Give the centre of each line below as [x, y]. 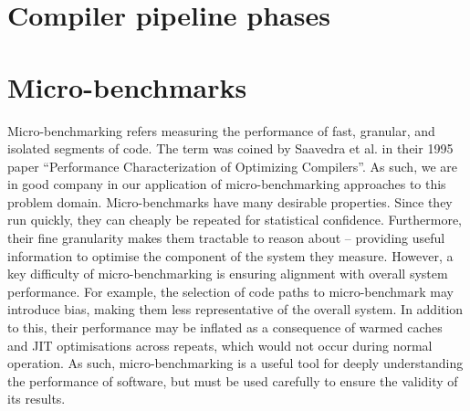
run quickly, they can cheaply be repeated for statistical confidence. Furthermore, [235, 220]
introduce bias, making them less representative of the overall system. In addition [235, 309]
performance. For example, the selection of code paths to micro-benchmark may [230, 291]
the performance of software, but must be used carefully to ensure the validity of [233, 380]
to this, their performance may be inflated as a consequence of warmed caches [225, 327]
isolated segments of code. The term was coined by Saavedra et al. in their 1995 [230, 148]
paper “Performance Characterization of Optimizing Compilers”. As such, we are [233, 166]
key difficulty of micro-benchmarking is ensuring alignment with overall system [228, 274]
